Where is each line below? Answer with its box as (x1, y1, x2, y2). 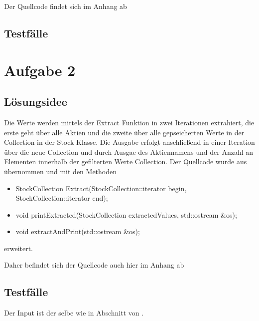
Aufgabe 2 (4, 59, 76, 80)
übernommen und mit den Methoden (4, 166, 117, 176)
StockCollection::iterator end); (15, 193, 108, 203)
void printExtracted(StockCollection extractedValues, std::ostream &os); (15, 209, 237, 220)
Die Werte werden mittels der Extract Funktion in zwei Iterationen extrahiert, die (4, 117, 255, 127)
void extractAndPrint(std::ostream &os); (15, 226, 140, 237)
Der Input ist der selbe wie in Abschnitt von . (4, 308, 144, 318)
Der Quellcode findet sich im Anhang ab (4, 1, 127, 11)
